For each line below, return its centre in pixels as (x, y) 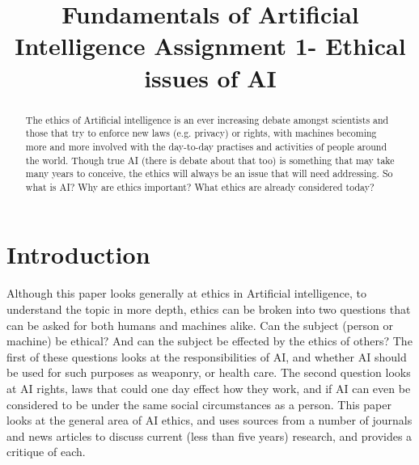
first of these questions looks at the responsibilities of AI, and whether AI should (207, 356)
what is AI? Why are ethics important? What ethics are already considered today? (200, 186)
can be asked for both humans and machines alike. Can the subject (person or (200, 325)
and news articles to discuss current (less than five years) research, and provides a (209, 435)
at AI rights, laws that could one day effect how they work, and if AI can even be (209, 388)
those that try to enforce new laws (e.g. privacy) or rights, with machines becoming (201, 133)
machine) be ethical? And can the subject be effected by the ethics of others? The (209, 341)
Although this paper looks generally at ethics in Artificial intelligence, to (186, 293)
